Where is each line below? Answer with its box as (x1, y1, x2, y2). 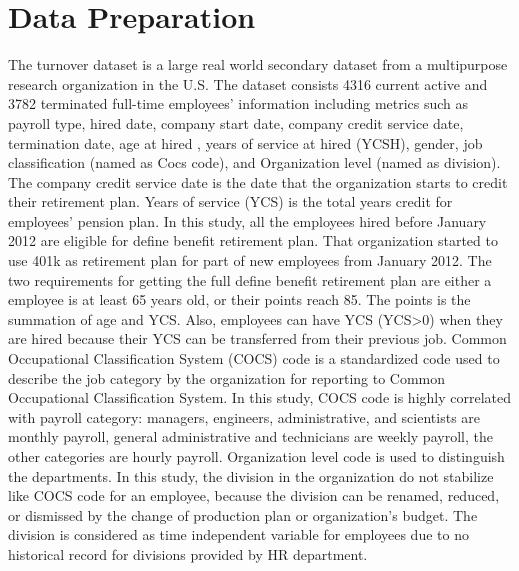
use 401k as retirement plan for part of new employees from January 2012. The (8, 250, 492, 271)
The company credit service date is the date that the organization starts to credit (8, 171, 508, 192)
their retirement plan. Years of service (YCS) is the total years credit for (8, 191, 453, 212)
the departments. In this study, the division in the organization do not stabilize (8, 465, 494, 486)
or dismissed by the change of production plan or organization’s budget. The (8, 504, 478, 525)
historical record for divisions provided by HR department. (8, 543, 368, 564)
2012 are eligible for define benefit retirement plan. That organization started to (8, 230, 498, 251)
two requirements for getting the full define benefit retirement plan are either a (8, 269, 492, 290)
